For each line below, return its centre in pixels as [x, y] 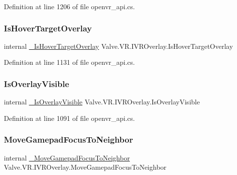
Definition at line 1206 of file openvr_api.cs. [70, 6]
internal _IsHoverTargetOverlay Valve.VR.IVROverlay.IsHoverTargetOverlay [118, 46]
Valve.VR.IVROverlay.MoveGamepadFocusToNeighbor [85, 167]
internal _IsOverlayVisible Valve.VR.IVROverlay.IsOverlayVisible [102, 102]
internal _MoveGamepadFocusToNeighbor [67, 157]
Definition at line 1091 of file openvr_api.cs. [70, 118]
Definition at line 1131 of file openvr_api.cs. [70, 62]
